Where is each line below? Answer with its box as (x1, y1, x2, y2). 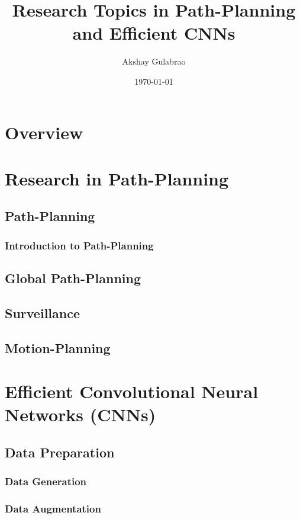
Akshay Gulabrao (122, 55, 186, 68)
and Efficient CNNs (72, 21, 236, 45)
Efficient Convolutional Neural (5, 379, 259, 403)
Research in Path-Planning (5, 166, 229, 190)
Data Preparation (5, 443, 115, 461)
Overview (5, 120, 83, 144)
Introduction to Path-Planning (5, 238, 154, 252)
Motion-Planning (5, 338, 111, 357)
